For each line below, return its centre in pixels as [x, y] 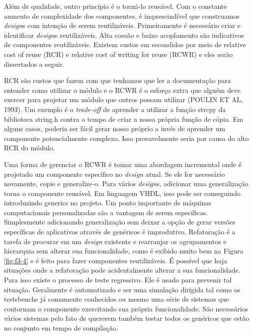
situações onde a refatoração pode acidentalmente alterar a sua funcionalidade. [122, 270]
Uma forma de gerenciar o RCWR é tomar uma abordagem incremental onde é [123, 164]
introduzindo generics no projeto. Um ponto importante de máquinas [108, 203]
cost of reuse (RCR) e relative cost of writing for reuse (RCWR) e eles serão [118, 54]
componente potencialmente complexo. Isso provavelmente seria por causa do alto [126, 138]
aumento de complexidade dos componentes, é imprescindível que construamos [122, 15]
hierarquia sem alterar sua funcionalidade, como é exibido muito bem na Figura [124, 251]
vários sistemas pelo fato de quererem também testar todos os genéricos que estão [127, 318]
